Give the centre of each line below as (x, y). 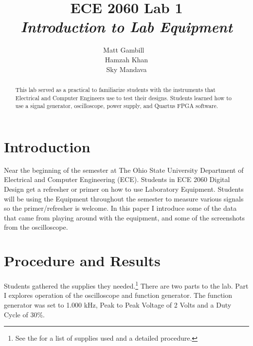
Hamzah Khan (126, 59)
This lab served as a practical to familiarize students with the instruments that (115, 89)
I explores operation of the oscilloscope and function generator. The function (118, 295)
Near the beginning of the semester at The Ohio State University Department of (124, 170)
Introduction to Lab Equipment (126, 27)
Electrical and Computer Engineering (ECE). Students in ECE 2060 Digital (117, 179)
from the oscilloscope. (36, 227)
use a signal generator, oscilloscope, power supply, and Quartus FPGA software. (117, 106)
